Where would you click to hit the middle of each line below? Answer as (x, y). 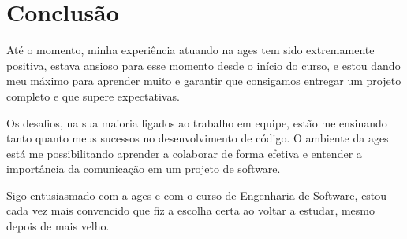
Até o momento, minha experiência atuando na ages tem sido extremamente (190, 50)
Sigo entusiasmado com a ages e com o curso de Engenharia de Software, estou (197, 195)
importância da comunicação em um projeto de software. (144, 169)
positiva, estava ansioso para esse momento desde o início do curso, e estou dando (203, 65)
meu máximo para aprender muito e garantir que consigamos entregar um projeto (204, 81)
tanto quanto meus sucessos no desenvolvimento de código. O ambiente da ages (198, 138)
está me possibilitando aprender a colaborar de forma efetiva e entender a (184, 153)
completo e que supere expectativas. (93, 96)
